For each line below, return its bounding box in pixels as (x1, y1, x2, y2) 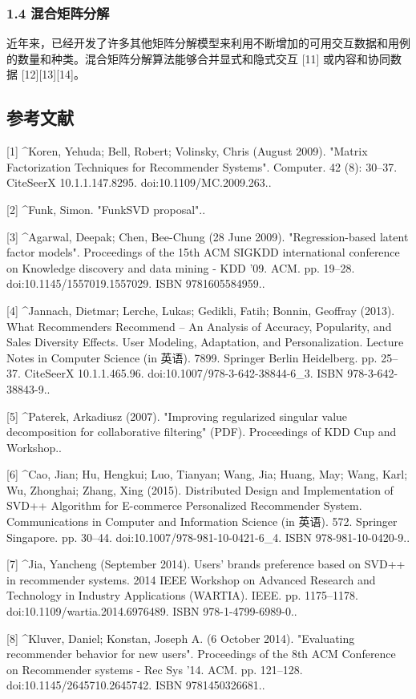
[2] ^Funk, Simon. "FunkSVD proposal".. (6, 200, 206, 217)
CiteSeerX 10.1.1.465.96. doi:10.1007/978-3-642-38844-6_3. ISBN (24, 365, 344, 382)
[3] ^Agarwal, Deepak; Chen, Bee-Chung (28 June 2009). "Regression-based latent (6, 228, 409, 244)
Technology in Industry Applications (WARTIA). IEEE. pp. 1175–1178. (6, 587, 358, 604)
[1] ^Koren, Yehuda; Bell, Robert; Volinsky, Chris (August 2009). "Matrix (6, 143, 368, 160)
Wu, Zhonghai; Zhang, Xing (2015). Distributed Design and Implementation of (6, 481, 394, 498)
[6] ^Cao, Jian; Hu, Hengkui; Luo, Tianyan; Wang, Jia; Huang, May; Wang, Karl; (6, 466, 408, 483)
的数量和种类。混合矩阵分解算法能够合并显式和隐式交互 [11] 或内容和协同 (6, 50, 391, 67)
